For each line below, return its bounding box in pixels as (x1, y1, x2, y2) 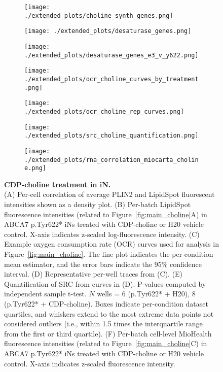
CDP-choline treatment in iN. (4, 179, 111, 189)
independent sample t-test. (4, 288, 87, 299)
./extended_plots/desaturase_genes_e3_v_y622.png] (24, 51, 199, 59)
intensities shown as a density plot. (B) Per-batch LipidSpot (4, 199, 191, 210)
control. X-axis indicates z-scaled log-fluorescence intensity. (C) (4, 228, 200, 239)
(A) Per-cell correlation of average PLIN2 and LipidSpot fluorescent (4, 189, 215, 199)
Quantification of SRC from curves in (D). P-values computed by (4, 278, 206, 289)
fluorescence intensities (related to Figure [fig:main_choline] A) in (4, 209, 207, 219)
